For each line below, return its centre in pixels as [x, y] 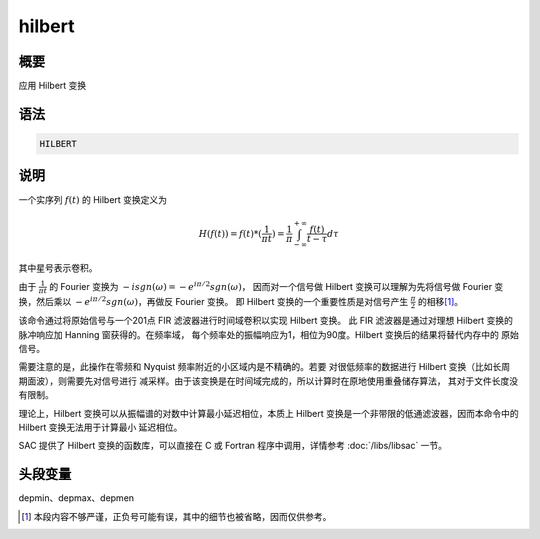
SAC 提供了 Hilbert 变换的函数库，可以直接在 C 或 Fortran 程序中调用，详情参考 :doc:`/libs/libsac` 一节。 [233, 446]
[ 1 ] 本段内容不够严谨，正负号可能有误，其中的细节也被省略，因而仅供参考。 [176, 516]
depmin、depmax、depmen [76, 498]
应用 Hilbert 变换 [52, 86]
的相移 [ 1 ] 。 [440, 301]
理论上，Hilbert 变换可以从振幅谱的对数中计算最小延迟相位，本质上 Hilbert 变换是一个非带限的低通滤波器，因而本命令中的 [268, 413]
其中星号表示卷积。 [58, 268]
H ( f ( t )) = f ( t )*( [230, 233]
